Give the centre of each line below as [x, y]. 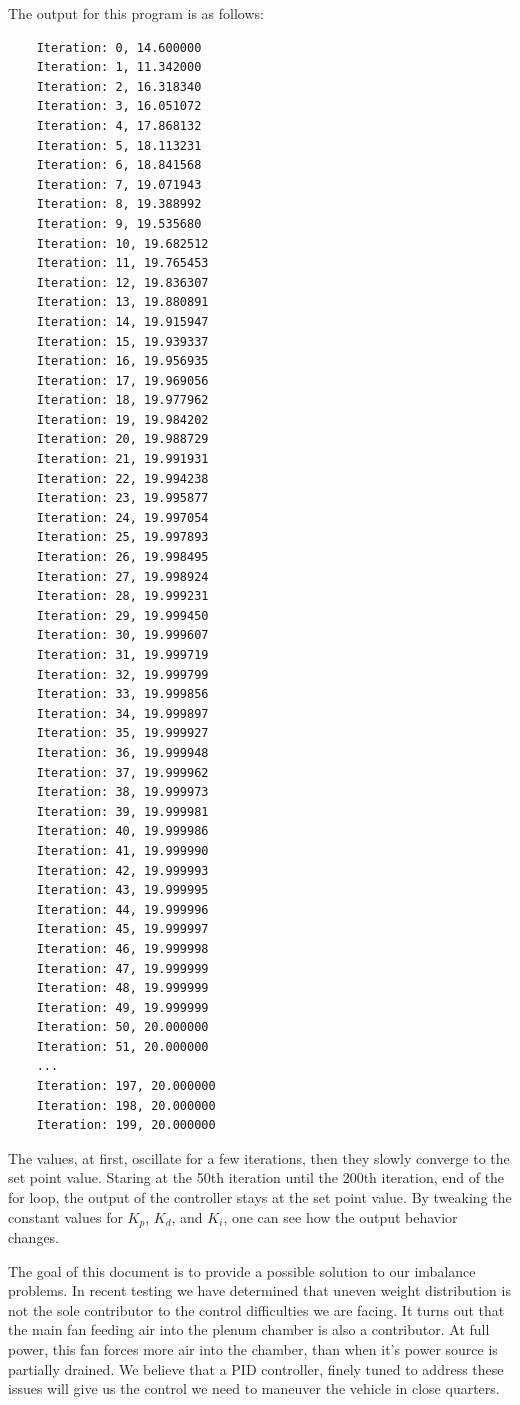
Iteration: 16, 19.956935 [122, 361]
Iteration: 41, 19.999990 [122, 850]
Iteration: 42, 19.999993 [122, 870]
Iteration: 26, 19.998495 [122, 557]
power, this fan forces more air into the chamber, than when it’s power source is [253, 1349]
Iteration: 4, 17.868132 [119, 125]
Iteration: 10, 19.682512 [122, 243]
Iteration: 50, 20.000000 [122, 1027]
